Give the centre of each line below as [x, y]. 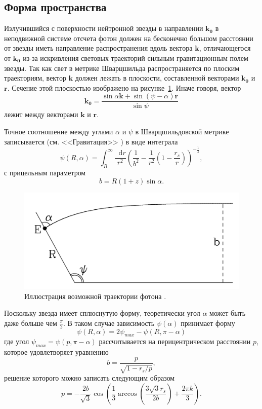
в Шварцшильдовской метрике [182, 132]
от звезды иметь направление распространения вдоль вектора [98, 48]
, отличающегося [225, 48]
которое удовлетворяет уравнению [56, 352]
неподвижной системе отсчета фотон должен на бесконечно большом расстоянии [129, 38]
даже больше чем [31, 323]
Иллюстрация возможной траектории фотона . [95, 296]
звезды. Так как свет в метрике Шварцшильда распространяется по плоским [122, 68]
